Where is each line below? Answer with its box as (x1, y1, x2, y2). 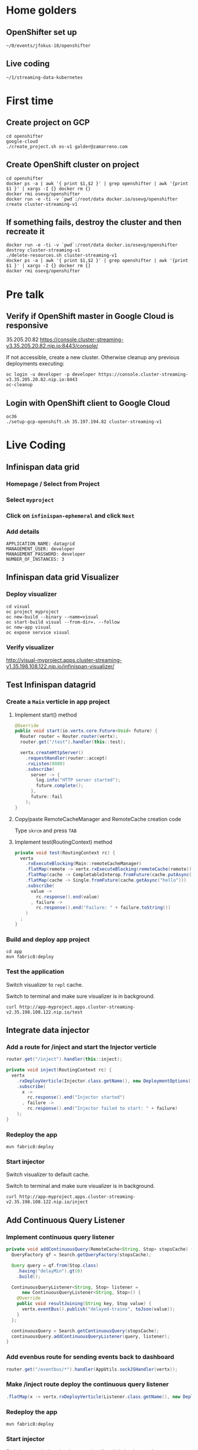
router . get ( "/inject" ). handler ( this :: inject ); (6, 1057, 123, 1063)
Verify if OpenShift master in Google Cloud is (6, 311, 174, 321)
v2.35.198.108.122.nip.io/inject (6, 1199, 88, 1205)
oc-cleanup (6, 382, 33, 388)
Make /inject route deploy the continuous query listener (6, 1380, 169, 1388)
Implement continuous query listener (6, 1233, 115, 1241)
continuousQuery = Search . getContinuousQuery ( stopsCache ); (11, 1328, 160, 1334)
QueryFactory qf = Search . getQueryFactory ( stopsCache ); (11, 1252, 151, 1258)
